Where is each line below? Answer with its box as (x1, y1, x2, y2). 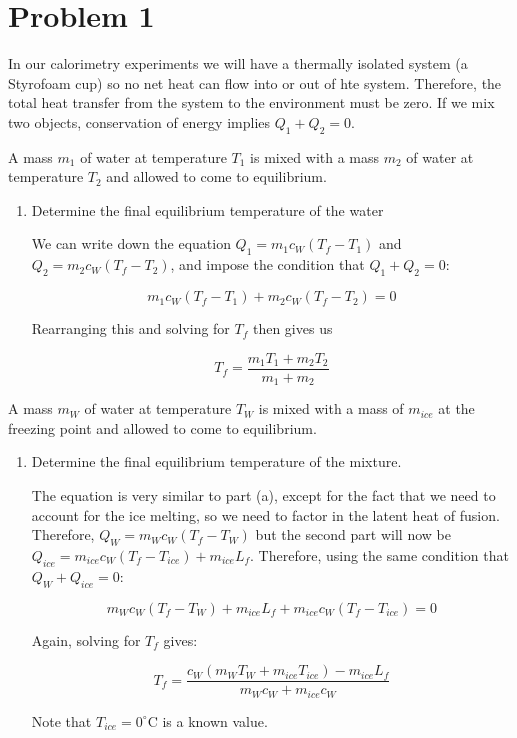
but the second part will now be (255, 524, 451, 545)
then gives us (252, 318, 333, 339)
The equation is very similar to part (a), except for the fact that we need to (31, 484, 496, 505)
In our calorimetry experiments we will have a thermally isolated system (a (8, 53, 468, 74)
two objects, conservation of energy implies (8, 111, 271, 132)
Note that (31, 710, 92, 731)
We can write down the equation (31, 233, 231, 254)
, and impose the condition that (170, 254, 365, 275)
